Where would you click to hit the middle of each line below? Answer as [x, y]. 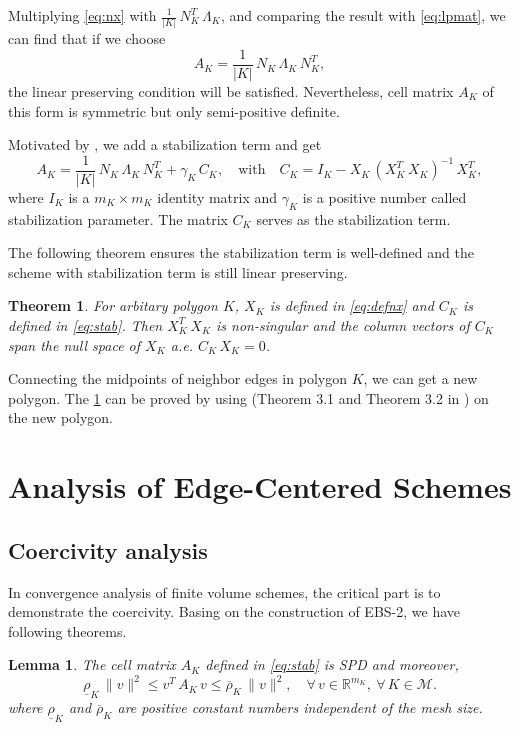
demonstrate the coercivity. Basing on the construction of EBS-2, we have [234, 611]
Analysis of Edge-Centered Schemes [260, 486]
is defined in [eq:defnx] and [351, 305]
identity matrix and [217, 196]
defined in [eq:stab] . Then [85, 324]
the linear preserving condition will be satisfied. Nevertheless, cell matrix [231, 90]
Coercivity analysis [108, 549]
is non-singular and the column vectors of [342, 324]
